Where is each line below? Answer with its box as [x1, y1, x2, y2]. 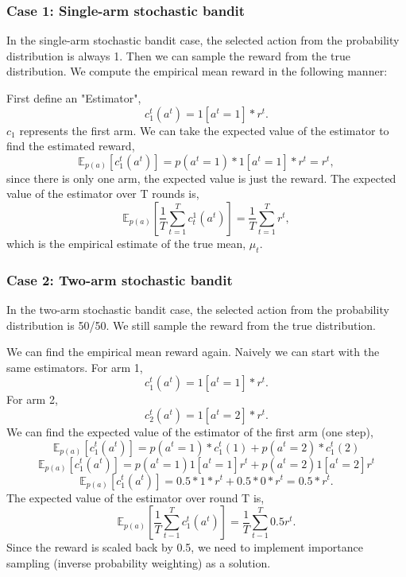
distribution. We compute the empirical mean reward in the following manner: [6, 63, 388, 79]
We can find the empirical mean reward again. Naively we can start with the [6, 343, 380, 360]
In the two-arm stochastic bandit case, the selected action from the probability [6, 300, 389, 317]
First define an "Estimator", [6, 90, 141, 106]
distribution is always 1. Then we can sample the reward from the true [6, 47, 350, 64]
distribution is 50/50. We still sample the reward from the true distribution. [6, 316, 376, 333]
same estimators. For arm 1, [6, 358, 143, 375]
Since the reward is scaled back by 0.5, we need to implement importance [6, 539, 363, 556]
